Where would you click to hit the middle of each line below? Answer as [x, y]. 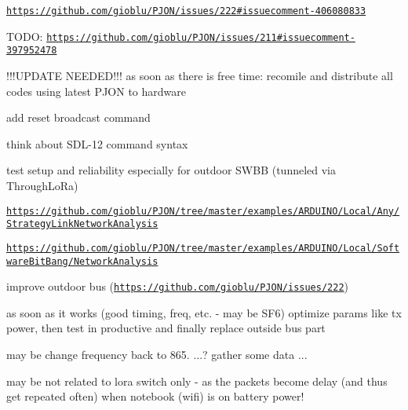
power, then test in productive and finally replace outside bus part [166, 328]
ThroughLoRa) [42, 185]
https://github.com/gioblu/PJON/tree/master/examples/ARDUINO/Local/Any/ [203, 211]
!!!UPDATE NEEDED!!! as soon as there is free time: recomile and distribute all [200, 75]
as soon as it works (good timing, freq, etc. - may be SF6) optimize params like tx [204, 312]
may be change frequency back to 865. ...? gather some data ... [157, 354]
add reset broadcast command [78, 117]
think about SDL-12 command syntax [97, 143]
